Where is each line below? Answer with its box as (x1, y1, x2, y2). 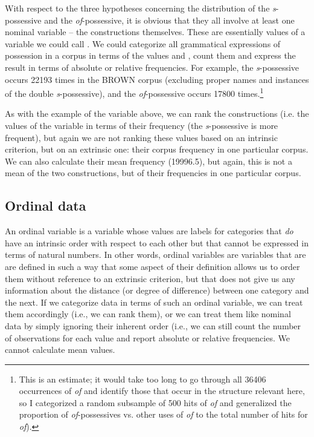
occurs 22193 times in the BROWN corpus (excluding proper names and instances (5, 73, 309, 85)
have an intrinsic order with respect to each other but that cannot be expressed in (5, 236, 309, 249)
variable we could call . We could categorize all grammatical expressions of (5, 37, 281, 50)
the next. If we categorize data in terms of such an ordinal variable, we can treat (5, 295, 303, 308)
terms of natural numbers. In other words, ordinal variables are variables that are (5, 248, 306, 261)
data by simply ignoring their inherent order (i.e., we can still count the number (5, 319, 301, 332)
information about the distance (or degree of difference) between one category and (5, 284, 309, 297)
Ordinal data (5, 196, 86, 215)
